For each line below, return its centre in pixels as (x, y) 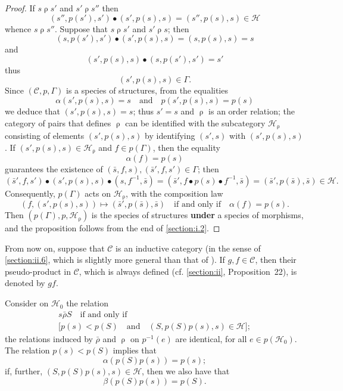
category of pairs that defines (58, 122)
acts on (98, 193)
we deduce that (32, 111)
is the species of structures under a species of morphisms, (197, 215)
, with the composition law (174, 193)
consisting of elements (45, 136)
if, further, (24, 370)
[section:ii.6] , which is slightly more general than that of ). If (115, 260)
